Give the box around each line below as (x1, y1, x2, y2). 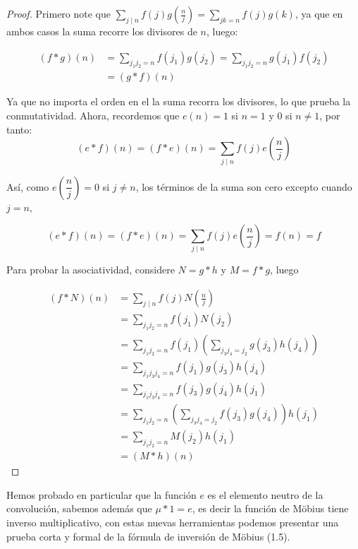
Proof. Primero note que (6, 6, 111, 20)
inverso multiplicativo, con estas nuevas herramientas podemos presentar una (6, 515, 339, 530)
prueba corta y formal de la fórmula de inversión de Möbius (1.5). (6, 529, 290, 543)
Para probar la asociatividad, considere (6, 262, 175, 277)
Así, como (6, 179, 49, 194)
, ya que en (295, 6, 343, 20)
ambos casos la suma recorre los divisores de (6, 24, 197, 38)
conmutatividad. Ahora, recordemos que (6, 108, 180, 122)
